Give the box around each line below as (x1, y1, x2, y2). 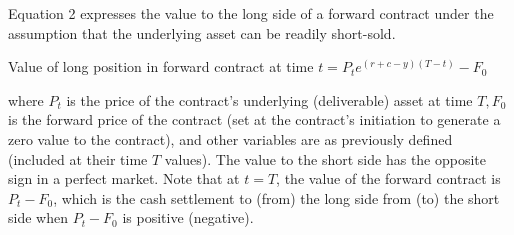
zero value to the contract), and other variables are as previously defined (8, 128, 453, 149)
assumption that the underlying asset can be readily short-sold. (8, 22, 396, 43)
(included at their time (8, 148, 148, 169)
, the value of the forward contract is (276, 168, 501, 189)
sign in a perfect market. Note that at (8, 168, 240, 189)
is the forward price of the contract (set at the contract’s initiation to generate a (8, 109, 501, 130)
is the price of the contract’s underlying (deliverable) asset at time (66, 89, 473, 110)
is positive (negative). (122, 207, 254, 228)
